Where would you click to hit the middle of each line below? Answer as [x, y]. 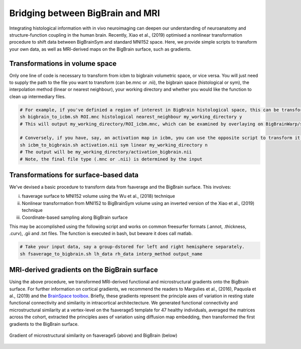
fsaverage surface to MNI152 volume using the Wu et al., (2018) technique [98, 196]
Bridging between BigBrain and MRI [85, 13]
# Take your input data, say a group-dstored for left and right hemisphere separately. [132, 247]
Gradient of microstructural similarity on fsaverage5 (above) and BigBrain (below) [93, 335]
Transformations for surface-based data [74, 175]
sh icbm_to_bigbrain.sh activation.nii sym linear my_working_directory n [114, 145]
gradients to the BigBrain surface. [44, 324]
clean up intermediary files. [38, 96]
